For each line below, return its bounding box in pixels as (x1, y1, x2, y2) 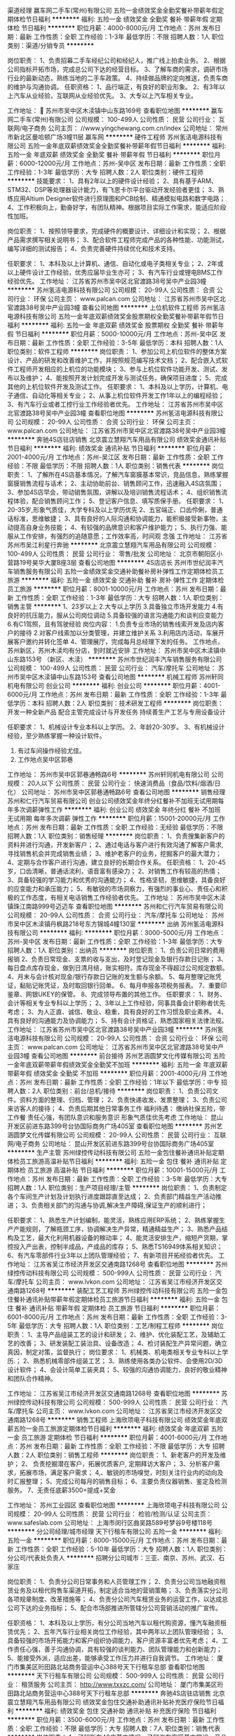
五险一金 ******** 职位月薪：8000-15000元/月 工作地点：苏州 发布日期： (7, 1536, 222, 1544)
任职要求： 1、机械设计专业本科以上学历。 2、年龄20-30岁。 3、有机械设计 (7, 723, 225, 731)
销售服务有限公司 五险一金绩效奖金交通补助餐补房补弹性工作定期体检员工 (13, 567, 224, 575)
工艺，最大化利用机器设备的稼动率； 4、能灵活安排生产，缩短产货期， (19, 1234, 222, 1242)
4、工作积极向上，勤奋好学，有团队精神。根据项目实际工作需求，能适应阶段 (7, 203, 227, 211)
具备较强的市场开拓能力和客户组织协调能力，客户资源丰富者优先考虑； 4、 (7, 1636, 222, 1645)
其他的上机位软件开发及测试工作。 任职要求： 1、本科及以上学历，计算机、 (7, 383, 222, 390)
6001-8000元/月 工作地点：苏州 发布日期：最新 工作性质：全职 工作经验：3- (7, 1313, 228, 1321)
